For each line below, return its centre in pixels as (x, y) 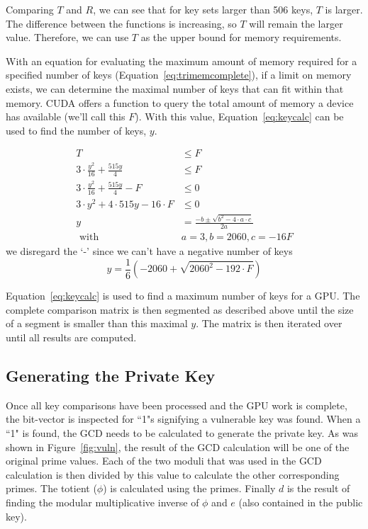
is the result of (318, 488)
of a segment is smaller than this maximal (97, 323)
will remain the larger (296, 23)
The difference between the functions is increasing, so (121, 23)
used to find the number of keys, (76, 130)
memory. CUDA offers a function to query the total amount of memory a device (180, 102)
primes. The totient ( (51, 488)
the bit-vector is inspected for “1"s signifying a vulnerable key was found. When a (183, 419)
